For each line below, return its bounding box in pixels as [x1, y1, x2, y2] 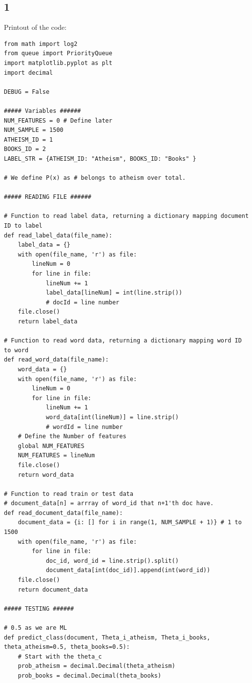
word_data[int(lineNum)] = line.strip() [45, 413, 179, 421]
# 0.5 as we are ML [4, 624, 67, 632]
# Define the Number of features [18, 433, 126, 440]
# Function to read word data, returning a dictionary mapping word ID [4, 337, 242, 344]
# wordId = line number [45, 423, 123, 430]
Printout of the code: [4, 22, 67, 32]
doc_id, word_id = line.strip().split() [45, 557, 179, 564]
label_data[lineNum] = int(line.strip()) [45, 289, 183, 297]
